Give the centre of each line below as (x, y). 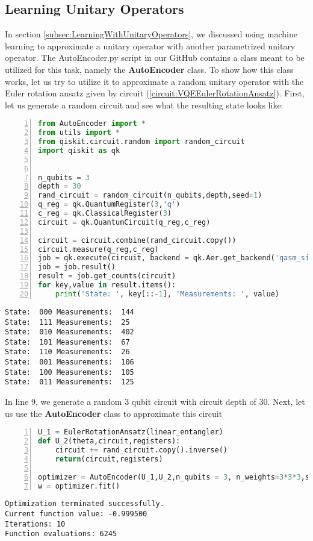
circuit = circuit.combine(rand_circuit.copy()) (137, 240)
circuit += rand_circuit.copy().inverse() (141, 450)
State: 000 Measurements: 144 (70, 312)
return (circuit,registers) (109, 459)
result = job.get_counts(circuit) (107, 276)
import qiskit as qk (79, 150)
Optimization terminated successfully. (85, 504)
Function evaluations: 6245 (61, 534)
